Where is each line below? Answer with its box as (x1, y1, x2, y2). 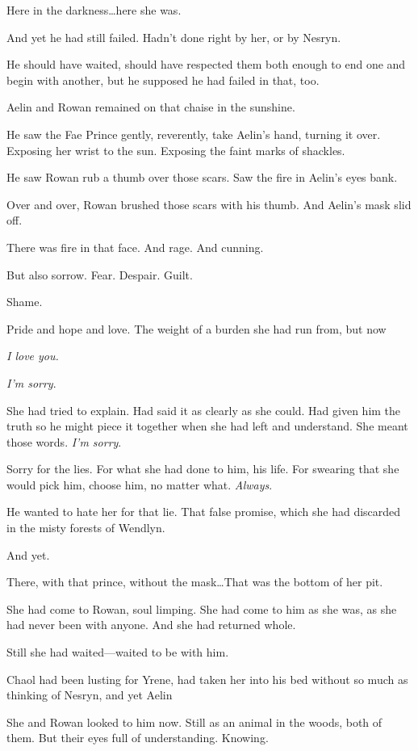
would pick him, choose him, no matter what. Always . (6, 476, 273, 493)
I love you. (6, 347, 59, 364)
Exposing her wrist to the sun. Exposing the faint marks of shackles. (6, 141, 345, 158)
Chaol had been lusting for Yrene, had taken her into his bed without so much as (6, 670, 408, 687)
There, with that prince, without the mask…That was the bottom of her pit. (6, 573, 383, 590)
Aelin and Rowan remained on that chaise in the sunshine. (6, 99, 295, 115)
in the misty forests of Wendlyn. (6, 519, 165, 536)
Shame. (6, 293, 43, 310)
